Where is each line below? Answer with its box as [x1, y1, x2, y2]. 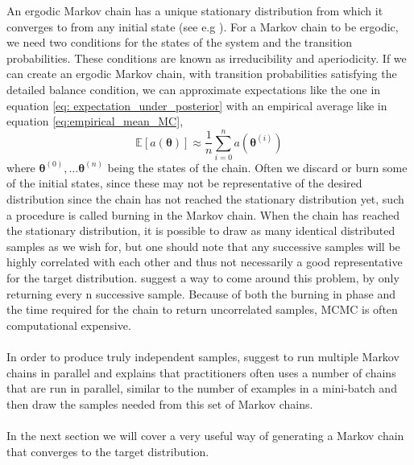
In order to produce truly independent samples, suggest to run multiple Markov [6, 348, 400, 364]
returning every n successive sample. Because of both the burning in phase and [6, 285, 396, 302]
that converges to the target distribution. [6, 442, 209, 459]
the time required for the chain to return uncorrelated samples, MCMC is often [6, 301, 398, 318]
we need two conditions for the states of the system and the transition [6, 34, 353, 51]
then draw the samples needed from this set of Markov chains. [6, 395, 313, 412]
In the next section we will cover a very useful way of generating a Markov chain [6, 426, 404, 443]
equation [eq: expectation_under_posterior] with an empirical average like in [6, 97, 387, 113]
